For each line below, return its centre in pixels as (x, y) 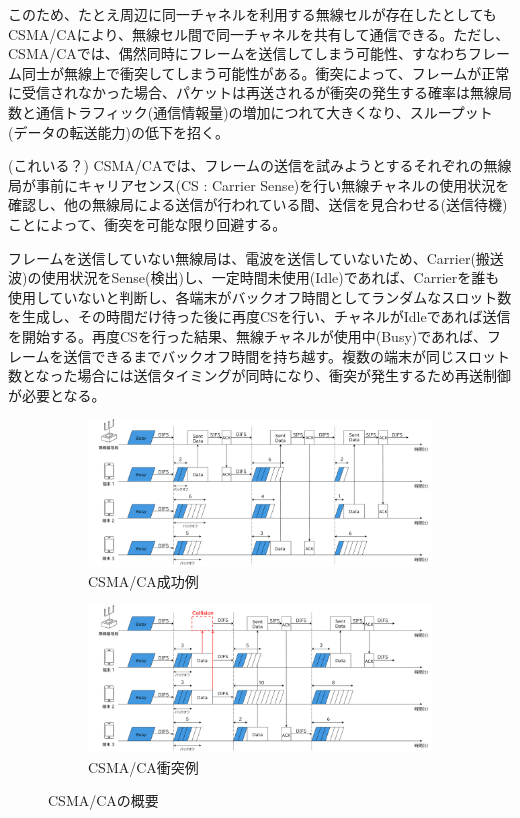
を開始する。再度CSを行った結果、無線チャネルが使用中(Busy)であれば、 (248, 335)
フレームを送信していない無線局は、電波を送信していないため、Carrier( (242, 257)
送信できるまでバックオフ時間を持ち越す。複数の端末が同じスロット (286, 355)
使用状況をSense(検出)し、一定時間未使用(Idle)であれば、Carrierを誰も (270, 277)
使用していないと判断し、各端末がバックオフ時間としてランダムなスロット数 (260, 296)
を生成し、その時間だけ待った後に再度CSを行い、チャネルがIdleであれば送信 (259, 316)
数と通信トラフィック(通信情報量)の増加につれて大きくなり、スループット (250, 111)
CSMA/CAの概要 (103, 800)
